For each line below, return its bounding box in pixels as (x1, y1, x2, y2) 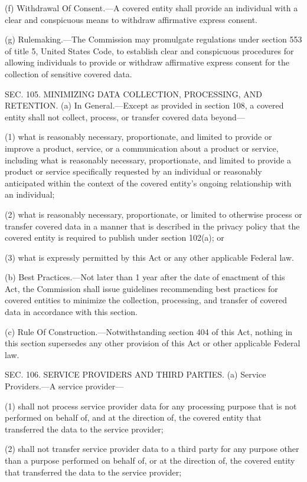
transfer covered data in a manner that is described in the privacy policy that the (5, 219, 300, 232)
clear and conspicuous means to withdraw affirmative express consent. (5, 13, 257, 25)
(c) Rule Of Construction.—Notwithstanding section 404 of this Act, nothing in (5, 325, 293, 337)
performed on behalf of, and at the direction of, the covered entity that (5, 411, 262, 424)
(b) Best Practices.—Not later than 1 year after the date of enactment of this (5, 271, 285, 283)
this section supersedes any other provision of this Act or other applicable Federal (5, 337, 301, 349)
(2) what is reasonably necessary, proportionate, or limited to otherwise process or (5, 208, 302, 220)
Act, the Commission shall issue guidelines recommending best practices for (5, 282, 278, 294)
